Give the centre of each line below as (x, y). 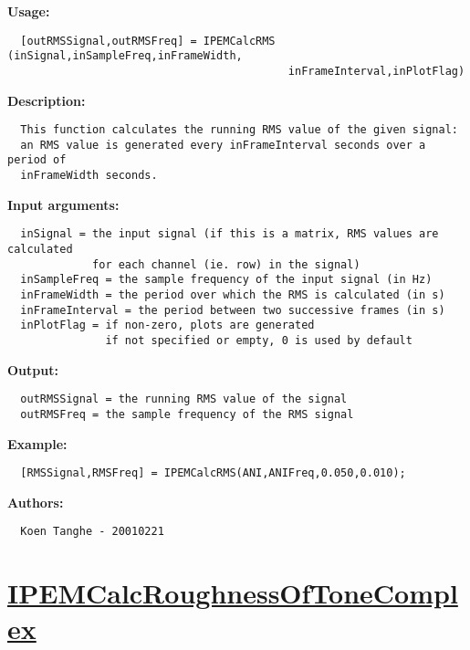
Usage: (29, 11)
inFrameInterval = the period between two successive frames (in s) (233, 310)
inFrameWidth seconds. (89, 176)
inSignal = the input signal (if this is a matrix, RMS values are (230, 234)
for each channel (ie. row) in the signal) (226, 264)
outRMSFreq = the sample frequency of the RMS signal (187, 414)
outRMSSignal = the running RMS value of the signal (184, 399)
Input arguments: (63, 204)
